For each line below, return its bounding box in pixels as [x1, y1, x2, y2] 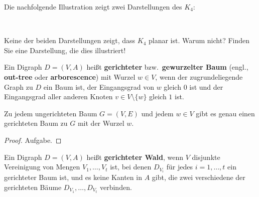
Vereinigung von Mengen [4, 161, 80, 172]
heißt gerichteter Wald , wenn [86, 151, 184, 162]
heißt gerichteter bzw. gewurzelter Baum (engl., [86, 62, 248, 72]
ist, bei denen [110, 161, 152, 172]
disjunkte [192, 151, 220, 162]
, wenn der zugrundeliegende [155, 71, 243, 82]
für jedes [166, 161, 193, 172]
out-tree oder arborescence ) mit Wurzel [4, 71, 136, 82]
